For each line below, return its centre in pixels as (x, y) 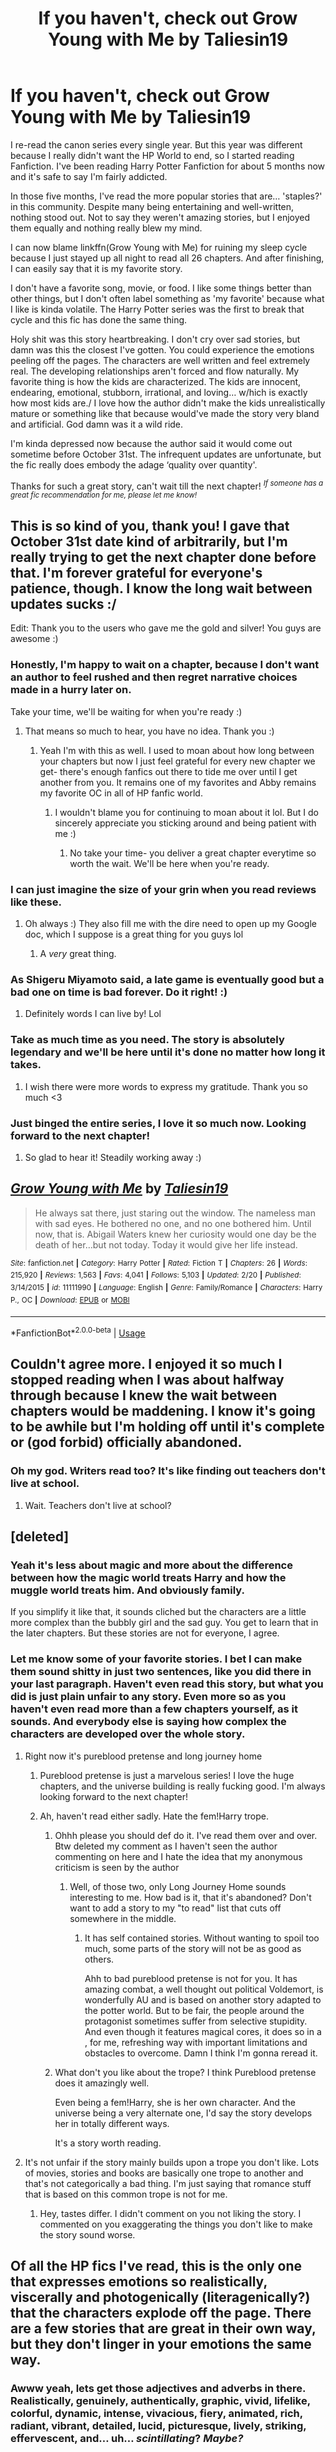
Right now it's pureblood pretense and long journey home (143, 1756)
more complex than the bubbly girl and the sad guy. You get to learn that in (164, 1623)
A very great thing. (78, 953)
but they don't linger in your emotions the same (161, 2344)
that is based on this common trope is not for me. (126, 2194)
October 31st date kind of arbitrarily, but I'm (149, 541)
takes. (26, 1065)
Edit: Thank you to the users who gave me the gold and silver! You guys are (166, 628)
